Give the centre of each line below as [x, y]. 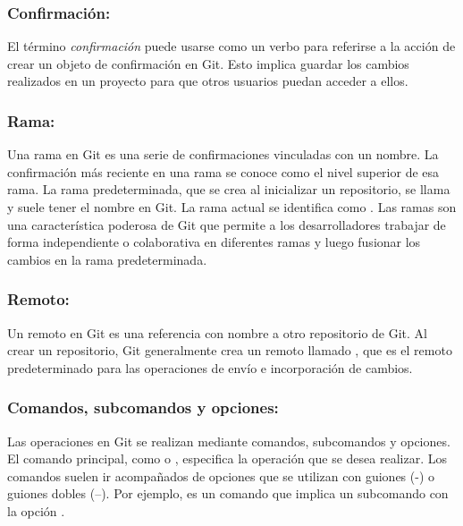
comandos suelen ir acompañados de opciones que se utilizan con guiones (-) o [221, 475]
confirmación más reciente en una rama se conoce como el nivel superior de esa [223, 171]
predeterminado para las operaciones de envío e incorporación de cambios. [210, 367]
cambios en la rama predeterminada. [107, 259]
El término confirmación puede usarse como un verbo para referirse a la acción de [231, 46]
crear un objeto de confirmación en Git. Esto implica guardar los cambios [208, 63]
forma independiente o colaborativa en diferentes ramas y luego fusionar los [214, 242]
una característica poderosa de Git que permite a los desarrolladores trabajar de [227, 224]
